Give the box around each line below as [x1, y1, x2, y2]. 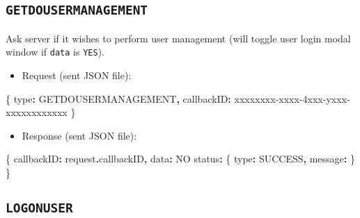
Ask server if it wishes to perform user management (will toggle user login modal [6, 31, 351, 45]
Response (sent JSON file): [22, 128, 137, 142]
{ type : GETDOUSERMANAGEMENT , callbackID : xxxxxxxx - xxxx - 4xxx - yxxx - [6, 91, 350, 106]
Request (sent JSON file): [22, 68, 132, 83]
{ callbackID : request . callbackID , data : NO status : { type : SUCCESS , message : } [6, 151, 355, 166]
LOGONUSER [6, 200, 73, 215]
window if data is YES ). [6, 44, 104, 59]
